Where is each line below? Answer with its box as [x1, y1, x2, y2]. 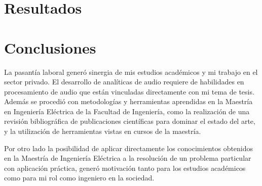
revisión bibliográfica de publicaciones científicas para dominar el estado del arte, [4, 116, 255, 126]
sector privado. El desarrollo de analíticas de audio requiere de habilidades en [4, 76, 244, 87]
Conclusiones [4, 37, 96, 58]
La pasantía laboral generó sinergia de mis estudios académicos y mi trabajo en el [4, 66, 258, 77]
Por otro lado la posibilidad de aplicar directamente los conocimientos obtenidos [4, 143, 253, 153]
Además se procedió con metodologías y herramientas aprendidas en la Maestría [4, 96, 253, 107]
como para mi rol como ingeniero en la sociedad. [4, 172, 155, 183]
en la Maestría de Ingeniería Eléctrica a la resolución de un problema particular [4, 153, 251, 163]
